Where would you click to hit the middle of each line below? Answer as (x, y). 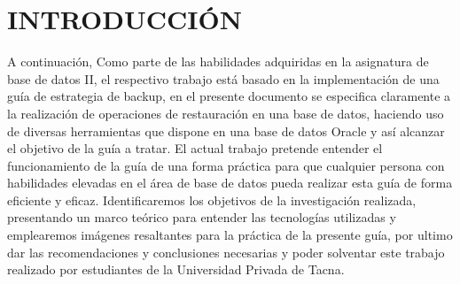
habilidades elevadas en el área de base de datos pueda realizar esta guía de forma (230, 183)
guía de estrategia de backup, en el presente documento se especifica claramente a (229, 96)
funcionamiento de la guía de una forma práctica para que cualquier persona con (226, 165)
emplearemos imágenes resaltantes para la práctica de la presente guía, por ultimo (230, 235)
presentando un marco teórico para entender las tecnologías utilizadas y (202, 217)
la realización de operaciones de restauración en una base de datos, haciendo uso (226, 113)
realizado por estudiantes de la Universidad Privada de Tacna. (176, 269)
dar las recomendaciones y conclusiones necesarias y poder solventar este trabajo (226, 252)
